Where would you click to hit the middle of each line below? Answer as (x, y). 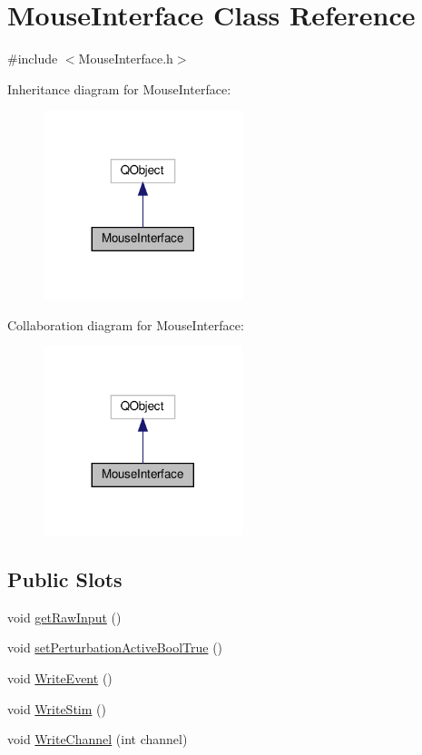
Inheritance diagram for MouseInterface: (119, 88)
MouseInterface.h (126, 59)
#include (33, 59)
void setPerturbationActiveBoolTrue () (115, 647)
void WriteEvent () (60, 678)
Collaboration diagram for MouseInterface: (126, 324)
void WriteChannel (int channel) (98, 739)
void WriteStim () (57, 708)
